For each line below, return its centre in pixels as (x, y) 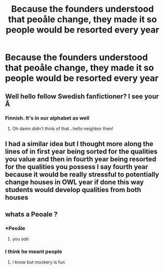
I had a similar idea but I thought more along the (79, 144)
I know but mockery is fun (39, 262)
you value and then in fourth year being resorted (81, 160)
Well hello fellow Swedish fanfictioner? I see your (82, 96)
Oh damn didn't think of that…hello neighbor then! (63, 128)
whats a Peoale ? (31, 214)
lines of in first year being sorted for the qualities (82, 152)
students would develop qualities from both (73, 190)
